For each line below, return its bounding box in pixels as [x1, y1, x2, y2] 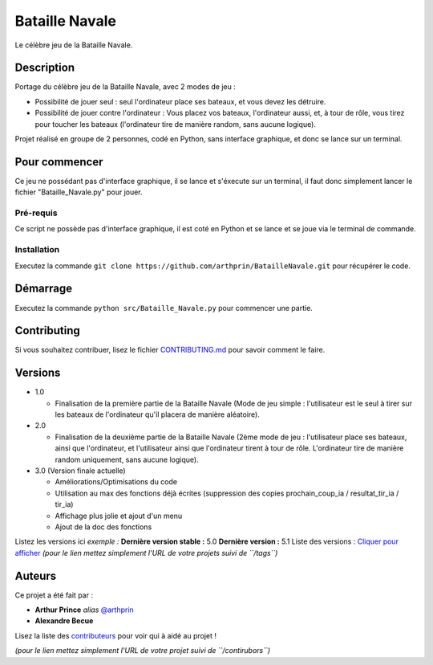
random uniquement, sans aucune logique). [55, 455, 200, 464]
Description [14, 61, 75, 75]
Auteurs [14, 569, 57, 582]
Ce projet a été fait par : [14, 590, 94, 600]
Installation [14, 244, 60, 255]
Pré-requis [14, 207, 58, 218]
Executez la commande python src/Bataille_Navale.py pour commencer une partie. [14, 303, 313, 312]
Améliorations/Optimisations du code [55, 477, 178, 487]
